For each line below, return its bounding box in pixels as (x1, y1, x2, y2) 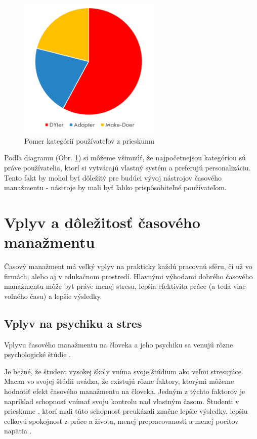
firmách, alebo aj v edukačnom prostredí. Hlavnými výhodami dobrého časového (4, 271, 253, 281)
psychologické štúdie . (4, 349, 71, 360)
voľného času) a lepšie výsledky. (4, 290, 102, 301)
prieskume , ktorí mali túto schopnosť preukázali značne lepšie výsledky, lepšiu (4, 406, 248, 416)
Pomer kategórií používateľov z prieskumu (24, 135, 155, 146)
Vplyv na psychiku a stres (4, 315, 142, 331)
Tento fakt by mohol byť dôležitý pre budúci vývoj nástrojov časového (4, 172, 222, 183)
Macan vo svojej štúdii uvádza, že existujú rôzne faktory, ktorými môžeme (4, 376, 234, 386)
